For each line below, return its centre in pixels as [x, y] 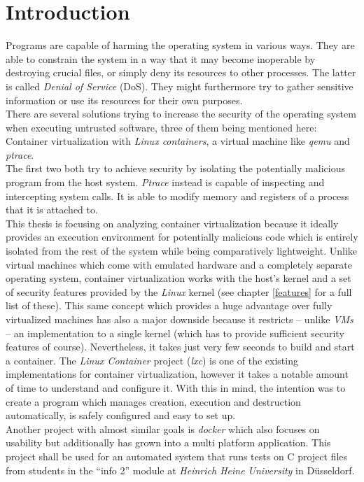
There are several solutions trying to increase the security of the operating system [181, 114]
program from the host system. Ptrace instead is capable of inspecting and [165, 182]
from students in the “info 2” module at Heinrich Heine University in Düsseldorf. [180, 470]
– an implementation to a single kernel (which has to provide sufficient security [175, 333]
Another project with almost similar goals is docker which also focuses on [163, 428]
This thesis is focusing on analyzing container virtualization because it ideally [172, 223]
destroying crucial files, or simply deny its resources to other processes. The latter [181, 72]
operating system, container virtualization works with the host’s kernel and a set [178, 278]
